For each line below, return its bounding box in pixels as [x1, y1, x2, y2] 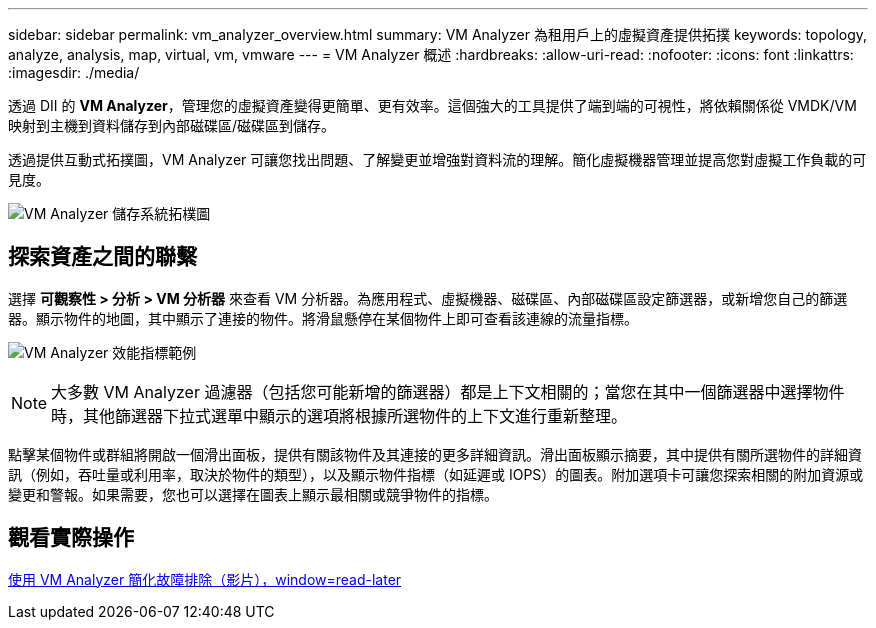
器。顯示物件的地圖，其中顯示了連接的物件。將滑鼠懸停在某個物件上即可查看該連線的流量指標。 [8, 309, 638, 327]
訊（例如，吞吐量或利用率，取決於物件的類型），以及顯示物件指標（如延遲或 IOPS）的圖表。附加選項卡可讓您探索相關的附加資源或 [8, 465, 864, 483]
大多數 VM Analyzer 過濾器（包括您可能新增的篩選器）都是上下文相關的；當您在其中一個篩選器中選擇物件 [51, 381, 845, 402]
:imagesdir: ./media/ [8, 64, 140, 81]
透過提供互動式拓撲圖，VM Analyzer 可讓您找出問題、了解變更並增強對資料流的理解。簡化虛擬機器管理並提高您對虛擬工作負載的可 [8, 151, 867, 168]
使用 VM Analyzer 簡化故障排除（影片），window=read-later [8, 570, 402, 588]
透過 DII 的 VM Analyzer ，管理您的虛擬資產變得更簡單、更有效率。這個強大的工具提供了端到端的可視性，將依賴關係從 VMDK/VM [8, 97, 857, 114]
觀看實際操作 [8, 525, 134, 551]
